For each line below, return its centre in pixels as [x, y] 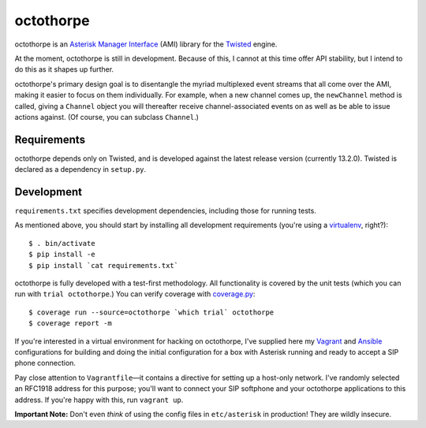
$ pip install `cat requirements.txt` [104, 265]
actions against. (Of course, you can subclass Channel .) [106, 117]
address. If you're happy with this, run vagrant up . [99, 400]
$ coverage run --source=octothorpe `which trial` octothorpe [151, 312]
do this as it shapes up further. [64, 69]
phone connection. [45, 363]
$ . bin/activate [62, 243]
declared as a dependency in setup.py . [80, 169]
